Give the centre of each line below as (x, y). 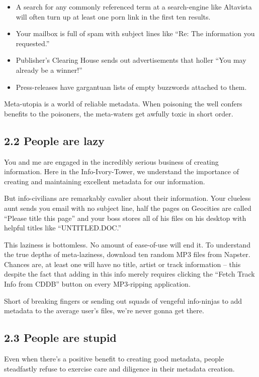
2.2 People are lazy (54, 140)
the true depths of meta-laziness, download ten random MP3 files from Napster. (127, 254)
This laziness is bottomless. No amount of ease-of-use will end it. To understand (127, 244)
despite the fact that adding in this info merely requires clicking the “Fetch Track (129, 274)
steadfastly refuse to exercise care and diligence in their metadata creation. (119, 368)
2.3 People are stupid (60, 338)
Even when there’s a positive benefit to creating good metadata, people (114, 359)
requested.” (33, 43)
